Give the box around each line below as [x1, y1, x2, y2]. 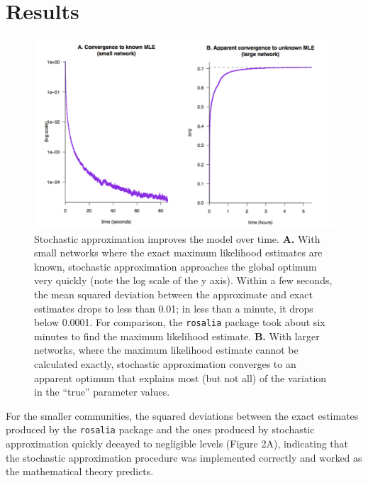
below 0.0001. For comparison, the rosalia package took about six [34, 315, 325, 330]
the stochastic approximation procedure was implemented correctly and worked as [6, 450, 362, 465]
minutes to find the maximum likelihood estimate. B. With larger [34, 328, 320, 343]
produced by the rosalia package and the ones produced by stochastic [6, 422, 315, 437]
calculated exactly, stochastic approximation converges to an [34, 357, 296, 371]
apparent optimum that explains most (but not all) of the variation [34, 370, 327, 385]
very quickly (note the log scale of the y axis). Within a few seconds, [34, 273, 333, 288]
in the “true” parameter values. [34, 384, 170, 399]
